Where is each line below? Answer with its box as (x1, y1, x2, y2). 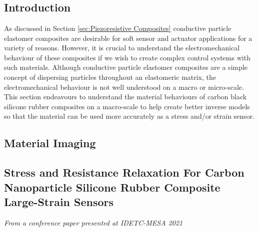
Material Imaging (4, 135, 96, 151)
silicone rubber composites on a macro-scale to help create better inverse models (4, 101, 250, 111)
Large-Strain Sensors (4, 194, 114, 209)
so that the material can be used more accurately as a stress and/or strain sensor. (4, 111, 255, 121)
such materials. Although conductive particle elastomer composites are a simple (4, 62, 248, 72)
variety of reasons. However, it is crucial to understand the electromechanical (4, 42, 240, 53)
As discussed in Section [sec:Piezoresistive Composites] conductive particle (4, 23, 231, 33)
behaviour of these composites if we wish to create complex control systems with (4, 52, 250, 62)
